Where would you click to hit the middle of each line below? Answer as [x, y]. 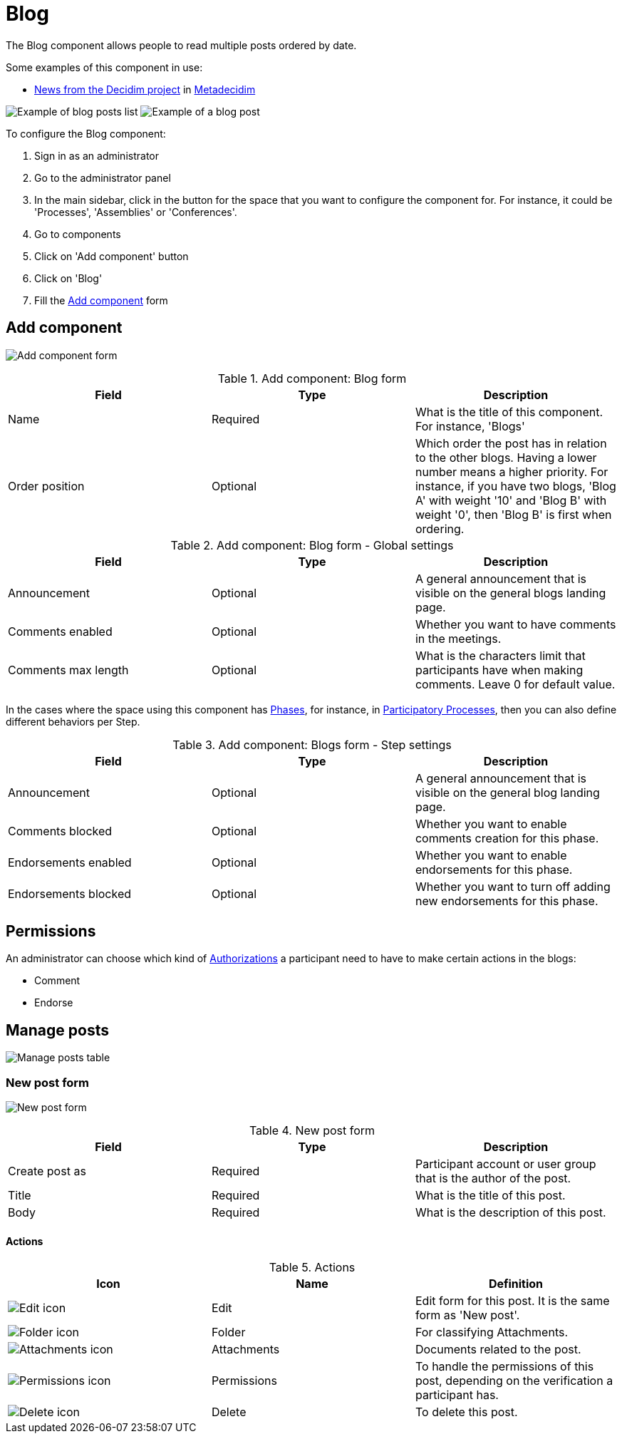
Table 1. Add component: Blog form [312, 378]
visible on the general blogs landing [510, 593]
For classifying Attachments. [492, 1332]
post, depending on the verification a [514, 1381]
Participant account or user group [506, 1164]
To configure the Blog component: [86, 133]
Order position [46, 486]
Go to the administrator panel [103, 177]
